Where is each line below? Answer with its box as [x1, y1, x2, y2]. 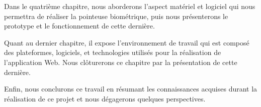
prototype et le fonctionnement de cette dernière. [4, 20, 155, 31]
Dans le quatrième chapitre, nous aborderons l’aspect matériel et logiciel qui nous [4, 1, 255, 11]
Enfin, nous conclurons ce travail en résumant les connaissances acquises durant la [4, 83, 257, 94]
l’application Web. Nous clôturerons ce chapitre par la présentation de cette [4, 56, 237, 67]
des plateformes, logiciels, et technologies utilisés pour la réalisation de [4, 47, 221, 57]
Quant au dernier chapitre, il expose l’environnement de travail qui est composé [4, 37, 249, 47]
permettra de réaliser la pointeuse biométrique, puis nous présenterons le [4, 10, 228, 21]
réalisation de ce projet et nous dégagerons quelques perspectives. [4, 93, 206, 103]
